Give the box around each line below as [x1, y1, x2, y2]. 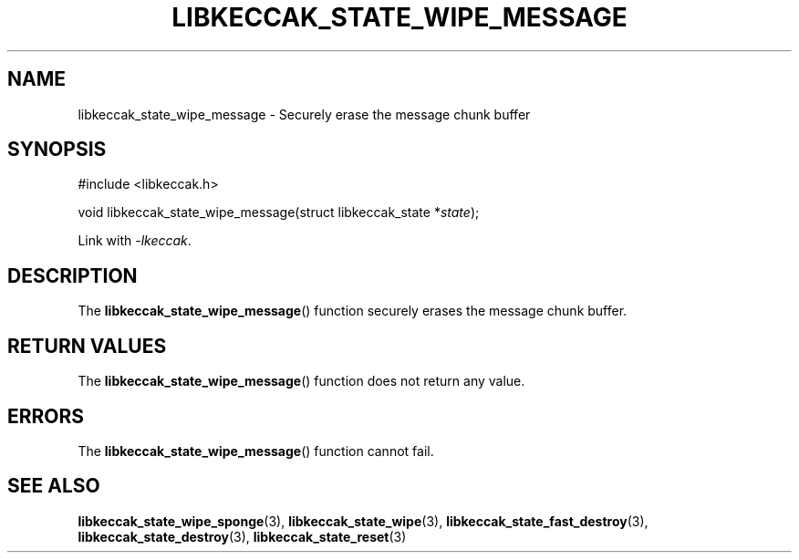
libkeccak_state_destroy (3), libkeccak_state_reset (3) [78, 528, 407, 544]
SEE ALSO [7, 474, 100, 498]
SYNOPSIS [7, 138, 107, 161]
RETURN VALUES [7, 334, 167, 358]
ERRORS [7, 404, 85, 428]
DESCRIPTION [7, 264, 138, 287]
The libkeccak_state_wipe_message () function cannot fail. [78, 442, 434, 459]
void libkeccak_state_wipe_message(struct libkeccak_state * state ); [78, 204, 480, 221]
